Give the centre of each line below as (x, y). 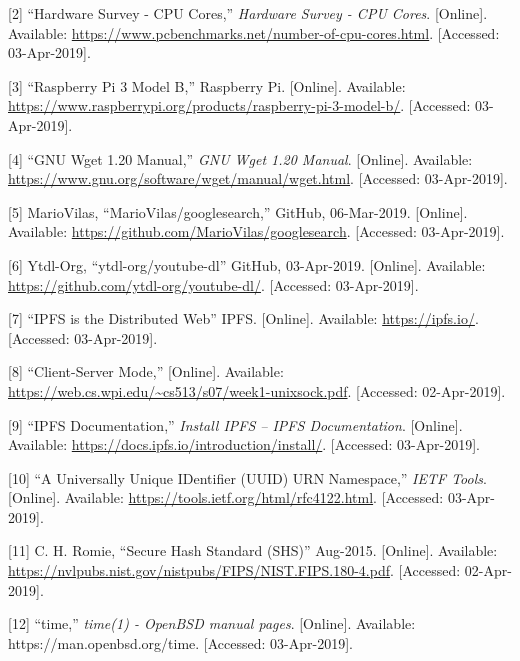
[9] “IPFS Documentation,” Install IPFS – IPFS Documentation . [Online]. (235, 424)
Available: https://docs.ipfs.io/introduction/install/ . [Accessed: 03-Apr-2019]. (244, 444)
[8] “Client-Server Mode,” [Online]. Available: (146, 371)
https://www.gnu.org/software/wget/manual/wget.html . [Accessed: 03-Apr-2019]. (258, 178)
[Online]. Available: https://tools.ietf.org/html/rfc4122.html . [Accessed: (226, 497)
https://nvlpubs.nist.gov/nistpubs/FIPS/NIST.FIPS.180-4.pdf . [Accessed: (234, 570)
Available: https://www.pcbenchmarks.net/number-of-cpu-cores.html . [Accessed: (254, 32)
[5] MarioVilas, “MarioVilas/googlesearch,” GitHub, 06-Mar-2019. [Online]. (238, 211)
